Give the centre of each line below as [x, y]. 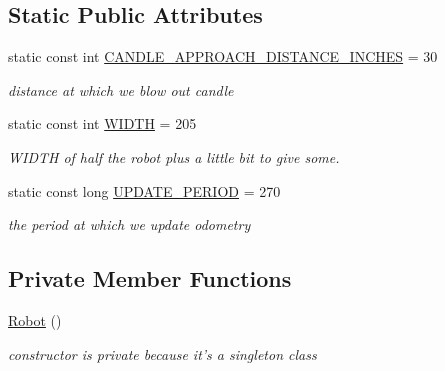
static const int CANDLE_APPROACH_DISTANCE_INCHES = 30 [223, 56]
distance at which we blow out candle [121, 89]
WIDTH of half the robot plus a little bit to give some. [174, 156]
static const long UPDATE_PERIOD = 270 [144, 190]
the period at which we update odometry [129, 224]
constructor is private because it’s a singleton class [162, 353]
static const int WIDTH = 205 [102, 123]
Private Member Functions [150, 278]
